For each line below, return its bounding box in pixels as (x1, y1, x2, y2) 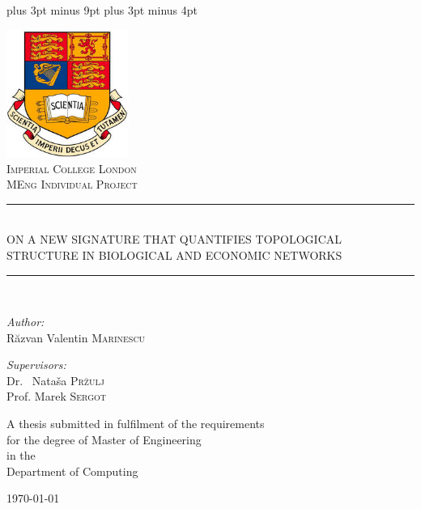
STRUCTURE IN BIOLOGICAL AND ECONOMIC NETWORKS (6, 246, 342, 263)
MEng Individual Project (6, 176, 138, 193)
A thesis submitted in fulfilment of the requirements (6, 415, 265, 432)
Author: (6, 313, 45, 330)
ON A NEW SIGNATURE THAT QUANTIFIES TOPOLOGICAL (6, 231, 342, 248)
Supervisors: (6, 356, 66, 373)
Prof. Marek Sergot (6, 388, 106, 405)
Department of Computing (6, 462, 138, 479)
